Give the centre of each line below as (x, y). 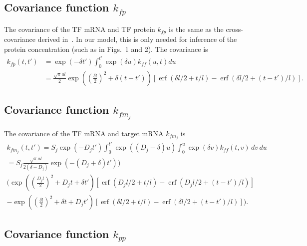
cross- (234, 29)
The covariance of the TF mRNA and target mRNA (84, 133)
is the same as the (196, 29)
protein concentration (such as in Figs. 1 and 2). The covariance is (106, 49)
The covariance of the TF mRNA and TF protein (80, 29)
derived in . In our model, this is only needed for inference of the (137, 39)
